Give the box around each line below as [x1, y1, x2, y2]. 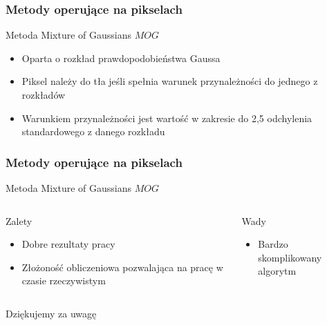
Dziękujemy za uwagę [6, 306, 97, 320]
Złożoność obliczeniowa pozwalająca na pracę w [21, 259, 223, 274]
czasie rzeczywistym [21, 273, 106, 288]
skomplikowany [258, 250, 322, 264]
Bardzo [258, 237, 288, 251]
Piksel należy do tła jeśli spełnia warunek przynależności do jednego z [21, 74, 318, 88]
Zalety [6, 213, 32, 228]
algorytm [258, 264, 297, 278]
